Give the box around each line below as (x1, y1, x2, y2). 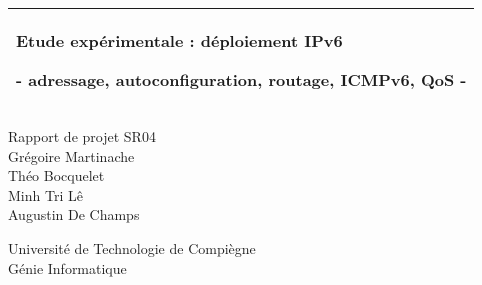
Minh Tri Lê (8, 184, 83, 205)
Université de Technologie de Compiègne (8, 237, 256, 258)
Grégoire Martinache (8, 145, 135, 166)
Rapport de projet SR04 (8, 126, 156, 146)
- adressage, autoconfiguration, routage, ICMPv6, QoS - (16, 68, 467, 91)
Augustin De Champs (8, 204, 140, 225)
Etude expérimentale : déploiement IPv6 (16, 29, 343, 52)
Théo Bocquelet (8, 165, 105, 186)
